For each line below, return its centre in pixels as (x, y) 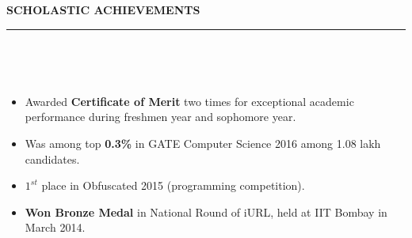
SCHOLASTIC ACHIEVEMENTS (103, 9)
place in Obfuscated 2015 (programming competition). (173, 185)
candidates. (52, 159)
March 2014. (55, 227)
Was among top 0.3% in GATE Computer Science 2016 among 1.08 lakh (203, 143)
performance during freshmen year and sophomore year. (160, 117)
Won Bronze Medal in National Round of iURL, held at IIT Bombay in (206, 212)
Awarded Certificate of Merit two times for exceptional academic (189, 101)
